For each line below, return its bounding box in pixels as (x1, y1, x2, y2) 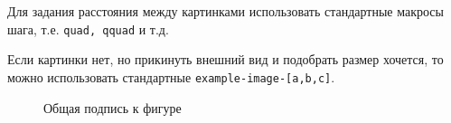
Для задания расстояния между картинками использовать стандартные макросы (7, 2, 444, 20)
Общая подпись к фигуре (43, 98, 182, 117)
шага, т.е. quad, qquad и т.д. (7, 19, 169, 38)
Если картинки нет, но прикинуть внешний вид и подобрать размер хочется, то (7, 50, 444, 69)
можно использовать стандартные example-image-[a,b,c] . (7, 67, 335, 86)
